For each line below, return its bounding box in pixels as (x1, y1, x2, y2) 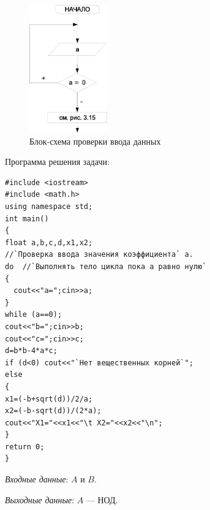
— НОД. (86, 493, 118, 506)
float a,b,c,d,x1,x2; (5, 238, 93, 247)
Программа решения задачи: (5, 155, 110, 168)
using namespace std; (5, 202, 93, 211)
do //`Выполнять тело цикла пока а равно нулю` (5, 262, 207, 271)
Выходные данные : (5, 493, 75, 506)
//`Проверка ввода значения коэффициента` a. (5, 250, 193, 259)
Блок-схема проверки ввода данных (29, 134, 161, 147)
